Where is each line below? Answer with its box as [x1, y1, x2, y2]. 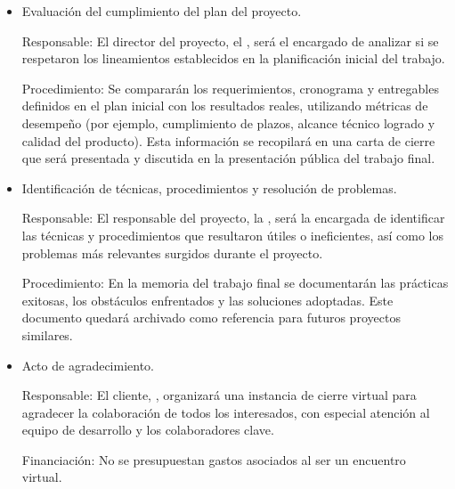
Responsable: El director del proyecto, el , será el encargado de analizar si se [21, 31, 439, 50]
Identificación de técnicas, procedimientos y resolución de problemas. [21, 178, 397, 197]
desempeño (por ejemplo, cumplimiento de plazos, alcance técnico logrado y [21, 113, 435, 132]
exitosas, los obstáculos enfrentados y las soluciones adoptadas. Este [21, 290, 394, 309]
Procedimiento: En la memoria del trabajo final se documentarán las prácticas [21, 273, 449, 292]
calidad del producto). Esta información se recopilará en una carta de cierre [21, 131, 435, 150]
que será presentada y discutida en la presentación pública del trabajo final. [21, 149, 435, 167]
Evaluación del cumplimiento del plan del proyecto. [21, 2, 302, 20]
